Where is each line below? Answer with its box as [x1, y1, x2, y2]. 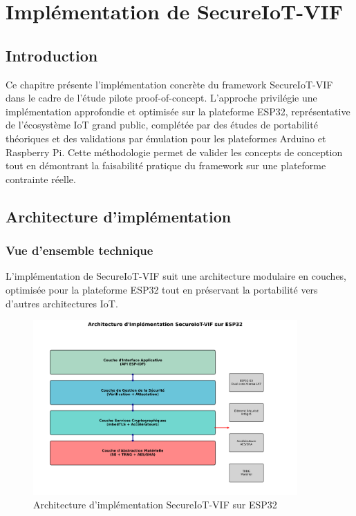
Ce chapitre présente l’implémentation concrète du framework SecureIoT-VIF [6, 77, 333, 91]
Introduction [6, 44, 98, 66]
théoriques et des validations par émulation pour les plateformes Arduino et [6, 131, 326, 145]
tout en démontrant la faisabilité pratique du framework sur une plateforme [6, 158, 326, 173]
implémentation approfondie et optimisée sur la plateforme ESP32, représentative [6, 104, 350, 118]
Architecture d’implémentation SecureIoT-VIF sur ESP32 [33, 497, 277, 512]
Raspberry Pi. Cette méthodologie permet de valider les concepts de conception [6, 144, 343, 159]
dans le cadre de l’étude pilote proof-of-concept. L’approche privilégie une [6, 90, 317, 105]
